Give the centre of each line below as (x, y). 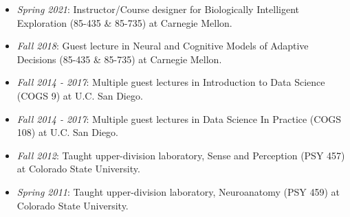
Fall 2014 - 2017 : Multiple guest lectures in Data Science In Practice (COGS (179, 118)
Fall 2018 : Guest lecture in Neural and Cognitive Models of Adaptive (163, 46)
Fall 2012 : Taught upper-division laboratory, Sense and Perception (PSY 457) (181, 155)
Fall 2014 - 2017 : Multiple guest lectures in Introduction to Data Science (171, 82)
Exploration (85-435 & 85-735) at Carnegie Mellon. (124, 22)
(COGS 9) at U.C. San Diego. (80, 95)
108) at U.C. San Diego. (67, 132)
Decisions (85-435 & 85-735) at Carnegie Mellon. (119, 59)
